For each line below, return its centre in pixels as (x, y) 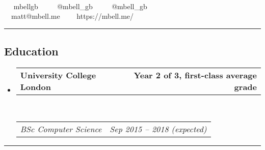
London (35, 86)
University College (58, 75)
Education (31, 51)
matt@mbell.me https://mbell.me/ (72, 16)
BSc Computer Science (61, 129)
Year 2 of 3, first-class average (195, 75)
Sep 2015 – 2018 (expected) (158, 129)
